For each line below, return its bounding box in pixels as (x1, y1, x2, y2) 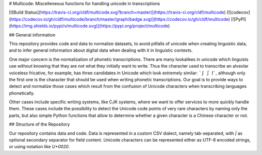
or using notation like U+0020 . (9, 144, 70, 150)
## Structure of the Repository (9, 121, 70, 127)
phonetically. (9, 90, 35, 96)
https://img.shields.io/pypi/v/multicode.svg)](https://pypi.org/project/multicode (10, 23, 168, 29)
